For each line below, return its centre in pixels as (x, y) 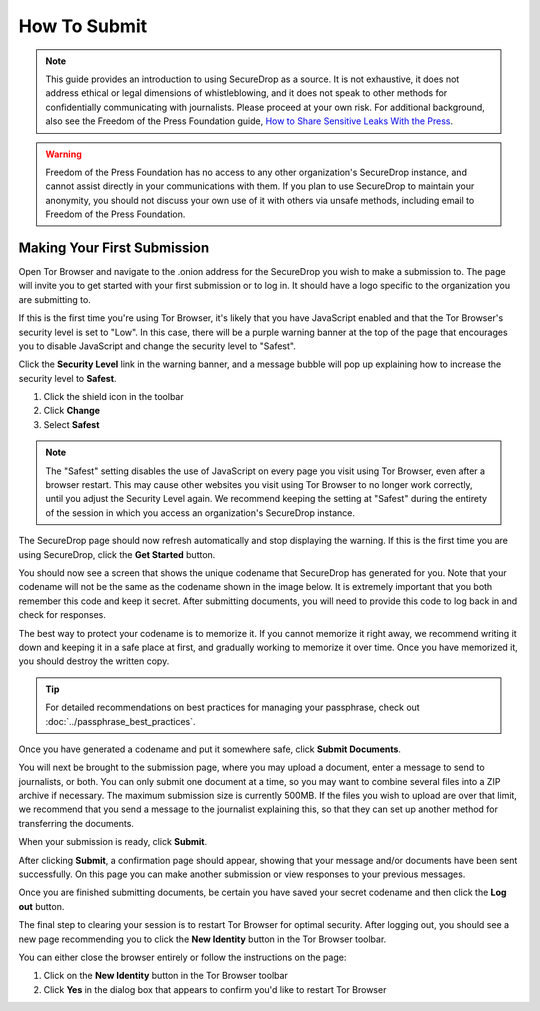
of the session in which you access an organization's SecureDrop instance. (200, 512)
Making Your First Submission (114, 247)
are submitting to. (55, 299)
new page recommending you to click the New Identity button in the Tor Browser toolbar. (202, 939)
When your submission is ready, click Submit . (113, 842)
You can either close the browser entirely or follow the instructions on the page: (182, 957)
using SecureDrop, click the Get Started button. (117, 554)
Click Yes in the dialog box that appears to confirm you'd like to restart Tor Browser (215, 989)
